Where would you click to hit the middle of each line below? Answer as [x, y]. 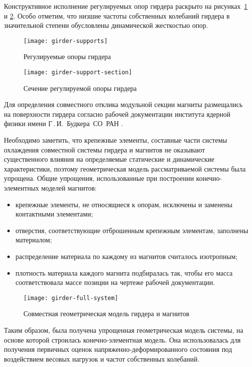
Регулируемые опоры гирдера [67, 56]
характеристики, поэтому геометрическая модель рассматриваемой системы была [125, 168]
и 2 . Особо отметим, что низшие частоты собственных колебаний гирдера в [117, 15]
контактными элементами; [54, 214]
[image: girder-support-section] [78, 73]
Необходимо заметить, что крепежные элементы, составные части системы [115, 140]
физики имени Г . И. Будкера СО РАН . [64, 123]
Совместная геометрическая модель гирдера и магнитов [106, 313]
